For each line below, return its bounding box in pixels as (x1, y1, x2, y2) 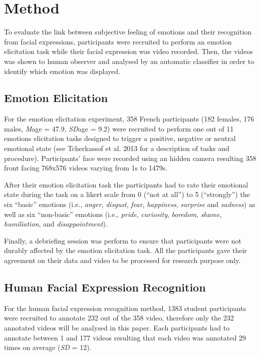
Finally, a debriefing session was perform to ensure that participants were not (4, 235, 241, 245)
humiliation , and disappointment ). (4, 218, 108, 229)
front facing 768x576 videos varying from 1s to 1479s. (4, 162, 168, 173)
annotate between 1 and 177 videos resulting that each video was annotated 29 (4, 332, 246, 342)
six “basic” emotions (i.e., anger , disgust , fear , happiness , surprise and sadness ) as (4, 199, 255, 209)
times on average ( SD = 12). (4, 342, 92, 352)
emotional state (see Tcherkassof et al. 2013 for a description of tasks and (4, 143, 229, 153)
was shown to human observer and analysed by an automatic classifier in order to (4, 55, 254, 66)
